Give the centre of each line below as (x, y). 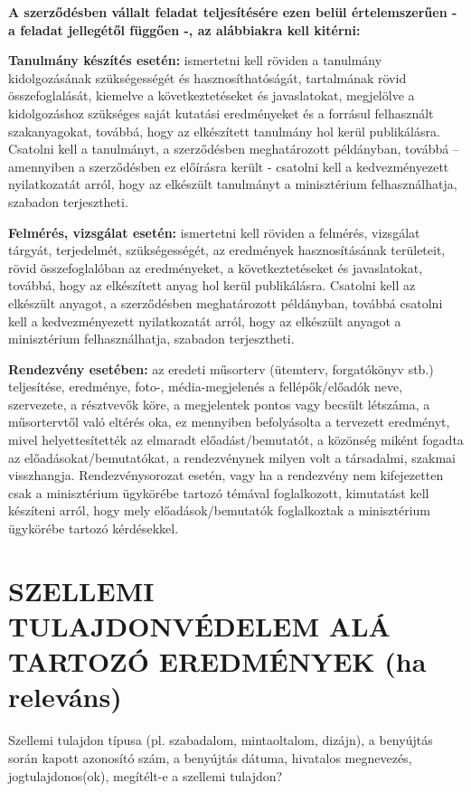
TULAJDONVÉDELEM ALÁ (199, 626)
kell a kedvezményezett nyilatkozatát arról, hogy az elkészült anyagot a (205, 321)
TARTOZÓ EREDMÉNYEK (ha (217, 661)
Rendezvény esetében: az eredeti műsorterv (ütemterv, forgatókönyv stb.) (221, 368)
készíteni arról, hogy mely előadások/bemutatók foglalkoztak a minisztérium (220, 510)
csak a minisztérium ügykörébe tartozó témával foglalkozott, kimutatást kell (219, 492)
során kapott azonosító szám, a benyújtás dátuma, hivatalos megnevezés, (210, 757)
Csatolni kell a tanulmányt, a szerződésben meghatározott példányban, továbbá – (234, 149)
